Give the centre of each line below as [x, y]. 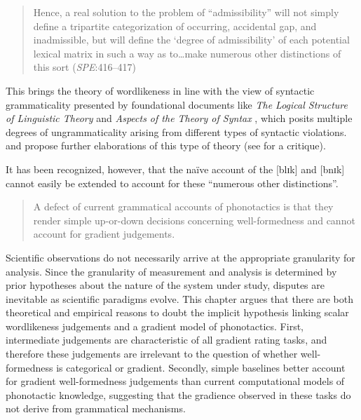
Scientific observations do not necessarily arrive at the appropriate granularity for [180, 257]
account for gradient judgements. [104, 234]
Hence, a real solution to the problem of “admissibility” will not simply [186, 12]
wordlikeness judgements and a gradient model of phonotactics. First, [155, 326]
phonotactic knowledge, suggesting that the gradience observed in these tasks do [178, 394]
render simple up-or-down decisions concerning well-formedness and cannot [194, 220]
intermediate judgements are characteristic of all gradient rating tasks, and [166, 340]
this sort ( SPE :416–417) [84, 67]
